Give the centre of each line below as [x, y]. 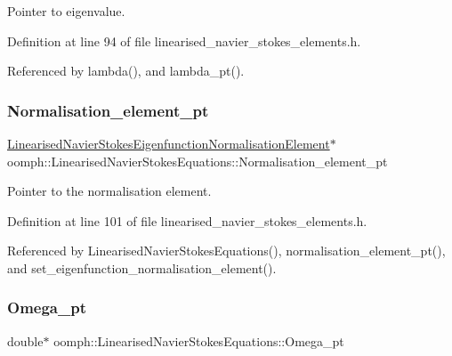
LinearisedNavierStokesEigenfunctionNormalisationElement [169, 143]
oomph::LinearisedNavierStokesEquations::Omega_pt [199, 340]
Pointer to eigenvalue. [66, 11]
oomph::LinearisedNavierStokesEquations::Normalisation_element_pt [198, 161]
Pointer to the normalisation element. [109, 191]
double [25, 340]
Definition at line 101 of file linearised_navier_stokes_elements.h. [187, 220]
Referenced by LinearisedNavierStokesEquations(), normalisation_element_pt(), [226, 251]
